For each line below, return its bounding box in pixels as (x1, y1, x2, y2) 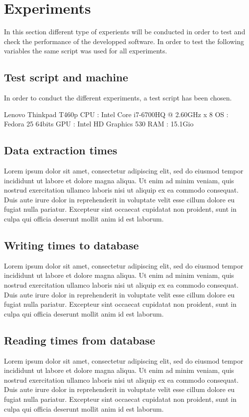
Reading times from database (4, 332, 156, 347)
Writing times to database (4, 238, 139, 253)
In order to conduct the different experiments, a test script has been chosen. (4, 93, 232, 103)
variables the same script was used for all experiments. (4, 46, 167, 56)
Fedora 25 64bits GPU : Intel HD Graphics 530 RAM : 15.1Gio (4, 119, 194, 129)
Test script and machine (4, 70, 128, 85)
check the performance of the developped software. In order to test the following (4, 36, 244, 46)
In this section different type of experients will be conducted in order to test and (4, 26, 246, 37)
